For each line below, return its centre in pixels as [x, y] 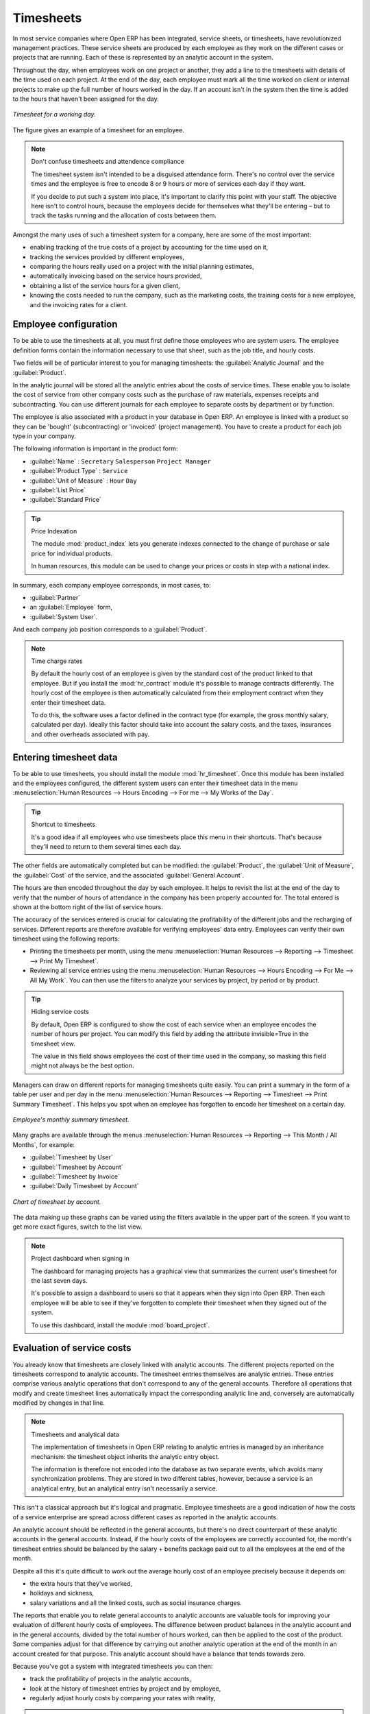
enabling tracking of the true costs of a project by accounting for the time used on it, [149, 248]
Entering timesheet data [65, 757]
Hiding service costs [60, 1012]
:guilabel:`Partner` [55, 598]
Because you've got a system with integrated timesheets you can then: [113, 1667]
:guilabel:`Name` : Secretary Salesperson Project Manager [121, 461]
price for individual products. [72, 553]
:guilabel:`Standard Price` [66, 500]
